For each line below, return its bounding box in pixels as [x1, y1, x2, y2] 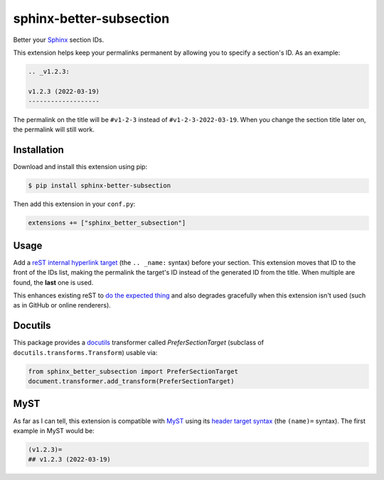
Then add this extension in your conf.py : [13, 200, 136, 209]
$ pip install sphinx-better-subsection [28, 182, 171, 190]
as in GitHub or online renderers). [13, 301, 112, 310]
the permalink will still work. [13, 125, 95, 134]
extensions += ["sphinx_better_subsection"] [28, 219, 186, 227]
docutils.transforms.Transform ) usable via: [13, 348, 158, 356]
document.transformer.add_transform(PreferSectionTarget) [28, 377, 235, 386]
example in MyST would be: [13, 426, 95, 435]
